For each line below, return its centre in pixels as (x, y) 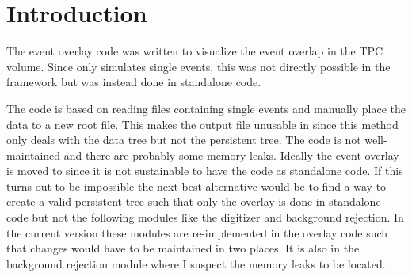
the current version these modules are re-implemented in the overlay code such (197, 232)
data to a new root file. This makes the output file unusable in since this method (202, 124)
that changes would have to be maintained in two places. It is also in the (183, 248)
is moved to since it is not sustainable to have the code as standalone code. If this (205, 171)
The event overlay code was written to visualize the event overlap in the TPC (195, 51)
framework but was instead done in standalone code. (134, 82)
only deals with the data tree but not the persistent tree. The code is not (184, 140)
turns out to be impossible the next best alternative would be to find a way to (196, 186)
